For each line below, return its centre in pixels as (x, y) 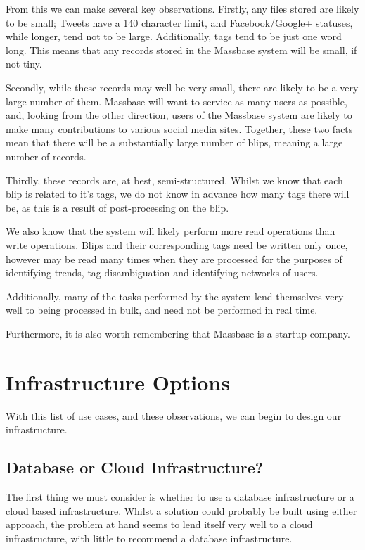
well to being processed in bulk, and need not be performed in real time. (162, 310)
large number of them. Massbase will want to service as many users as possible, (177, 101)
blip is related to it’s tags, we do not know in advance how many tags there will (178, 194)
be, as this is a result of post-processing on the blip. (117, 207)
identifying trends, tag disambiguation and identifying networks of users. (162, 273)
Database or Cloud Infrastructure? (135, 467)
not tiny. (24, 64)
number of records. (46, 156)
